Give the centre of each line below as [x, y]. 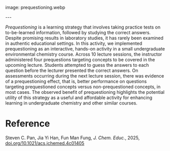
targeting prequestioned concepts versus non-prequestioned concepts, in [83, 87]
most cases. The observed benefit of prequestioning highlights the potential [85, 92]
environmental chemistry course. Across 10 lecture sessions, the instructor [84, 54]
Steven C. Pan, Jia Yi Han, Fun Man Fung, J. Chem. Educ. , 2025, [73, 138]
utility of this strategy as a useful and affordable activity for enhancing [79, 97]
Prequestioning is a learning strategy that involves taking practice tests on [83, 27]
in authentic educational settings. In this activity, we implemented [74, 43]
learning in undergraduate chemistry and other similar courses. [71, 103]
